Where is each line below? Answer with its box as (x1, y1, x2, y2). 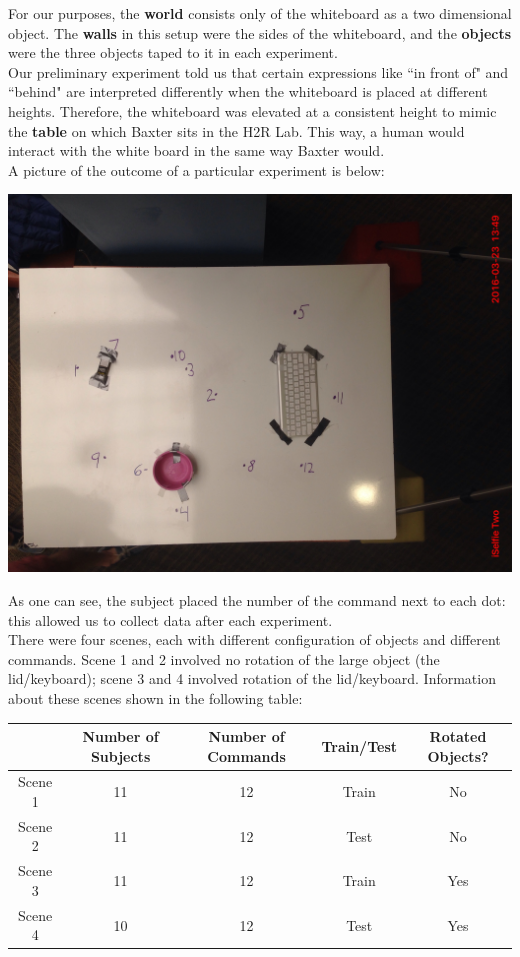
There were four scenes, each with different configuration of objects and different (8, 629, 501, 650)
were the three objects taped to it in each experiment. (8, 42, 338, 63)
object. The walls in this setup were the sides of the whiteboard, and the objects (8, 22, 512, 43)
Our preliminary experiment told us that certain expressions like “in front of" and (8, 61, 509, 82)
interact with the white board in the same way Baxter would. (8, 140, 385, 161)
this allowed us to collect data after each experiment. (8, 609, 333, 630)
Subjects (90, 745, 151, 766)
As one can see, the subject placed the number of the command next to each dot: (8, 589, 506, 610)
